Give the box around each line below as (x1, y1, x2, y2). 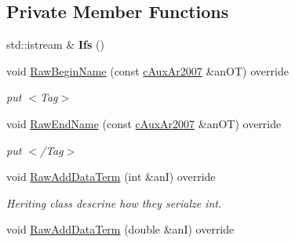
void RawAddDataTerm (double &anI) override (6, 221, 235, 237)
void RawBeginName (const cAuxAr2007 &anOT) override (6, 62, 289, 79)
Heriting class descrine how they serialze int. (6, 194, 222, 211)
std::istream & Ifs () (6, 36, 104, 53)
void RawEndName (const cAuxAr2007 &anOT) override (6, 115, 282, 131)
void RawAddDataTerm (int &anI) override (6, 168, 216, 185)
